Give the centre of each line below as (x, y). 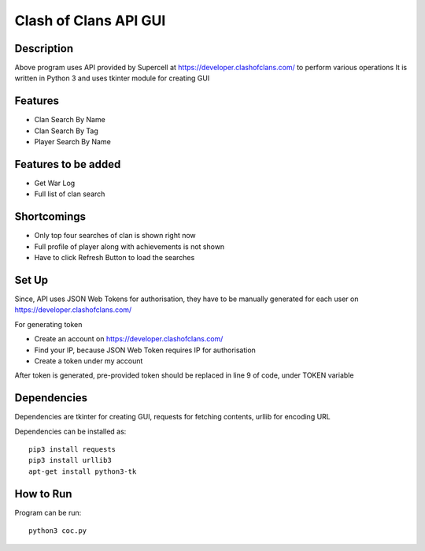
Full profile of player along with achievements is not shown (129, 246)
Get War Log (55, 183)
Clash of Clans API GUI (90, 20)
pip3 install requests (72, 450)
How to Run (43, 494)
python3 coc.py (58, 531)
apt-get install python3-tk (83, 471)
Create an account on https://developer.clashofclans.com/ (129, 339)
